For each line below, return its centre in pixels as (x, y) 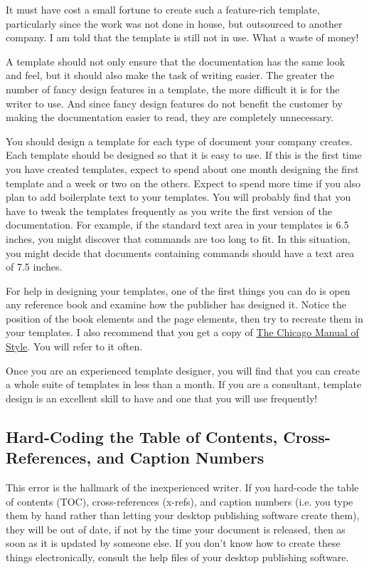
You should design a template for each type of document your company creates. (179, 141)
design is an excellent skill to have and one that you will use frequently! (162, 398)
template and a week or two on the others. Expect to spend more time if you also (183, 183)
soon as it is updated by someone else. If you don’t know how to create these (173, 543)
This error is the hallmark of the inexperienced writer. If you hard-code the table (182, 487)
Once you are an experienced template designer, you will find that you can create (183, 370)
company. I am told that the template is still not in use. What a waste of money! (182, 37)
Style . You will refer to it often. (74, 346)
